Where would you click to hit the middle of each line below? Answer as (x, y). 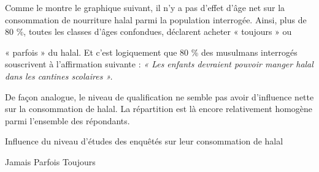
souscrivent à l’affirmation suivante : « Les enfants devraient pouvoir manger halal (159, 64)
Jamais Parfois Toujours (50, 161)
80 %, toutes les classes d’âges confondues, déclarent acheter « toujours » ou (148, 32)
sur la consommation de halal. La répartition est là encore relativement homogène (159, 109)
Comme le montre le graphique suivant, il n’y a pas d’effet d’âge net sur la (145, 7)
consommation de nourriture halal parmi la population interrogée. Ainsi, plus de (156, 19)
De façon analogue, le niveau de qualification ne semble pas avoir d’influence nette (159, 96)
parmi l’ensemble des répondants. (67, 120)
